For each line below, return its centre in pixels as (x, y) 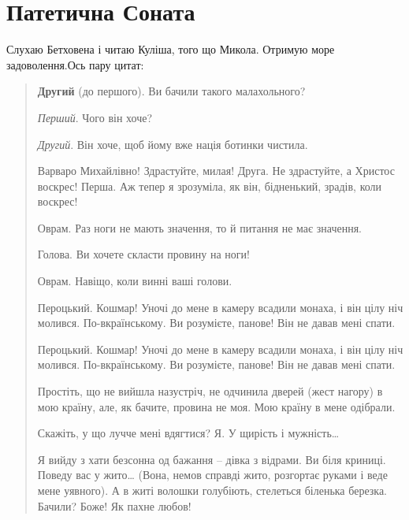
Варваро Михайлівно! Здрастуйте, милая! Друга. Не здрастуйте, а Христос (216, 171)
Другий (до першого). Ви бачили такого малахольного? (171, 91)
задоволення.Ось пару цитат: (75, 64)
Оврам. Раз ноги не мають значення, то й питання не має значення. (200, 227)
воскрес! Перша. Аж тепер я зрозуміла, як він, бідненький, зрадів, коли (210, 186)
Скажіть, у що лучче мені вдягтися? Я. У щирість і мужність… (188, 433)
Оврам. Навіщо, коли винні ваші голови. (135, 281)
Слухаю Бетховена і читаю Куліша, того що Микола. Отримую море (171, 49)
